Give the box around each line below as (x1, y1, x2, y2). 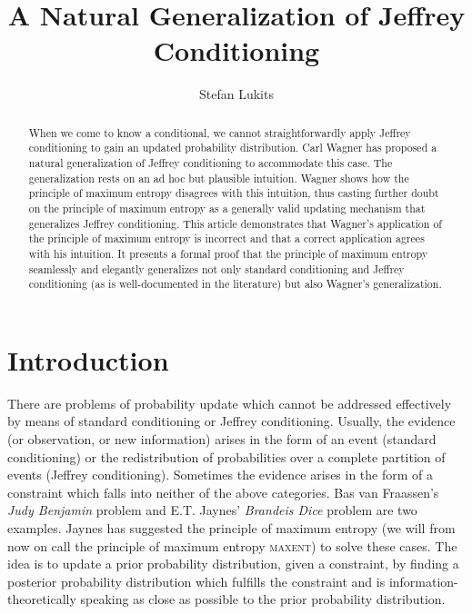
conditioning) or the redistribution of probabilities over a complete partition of (7, 447, 446, 466)
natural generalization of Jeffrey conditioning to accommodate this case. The (28, 155, 393, 171)
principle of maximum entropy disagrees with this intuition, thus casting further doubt (28, 185, 439, 201)
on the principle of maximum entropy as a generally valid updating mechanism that (28, 200, 426, 215)
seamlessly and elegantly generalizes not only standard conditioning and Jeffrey (28, 261, 405, 276)
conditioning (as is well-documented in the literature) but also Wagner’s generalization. (28, 276, 442, 292)
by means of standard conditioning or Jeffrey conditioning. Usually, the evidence (7, 411, 456, 431)
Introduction (7, 341, 169, 378)
